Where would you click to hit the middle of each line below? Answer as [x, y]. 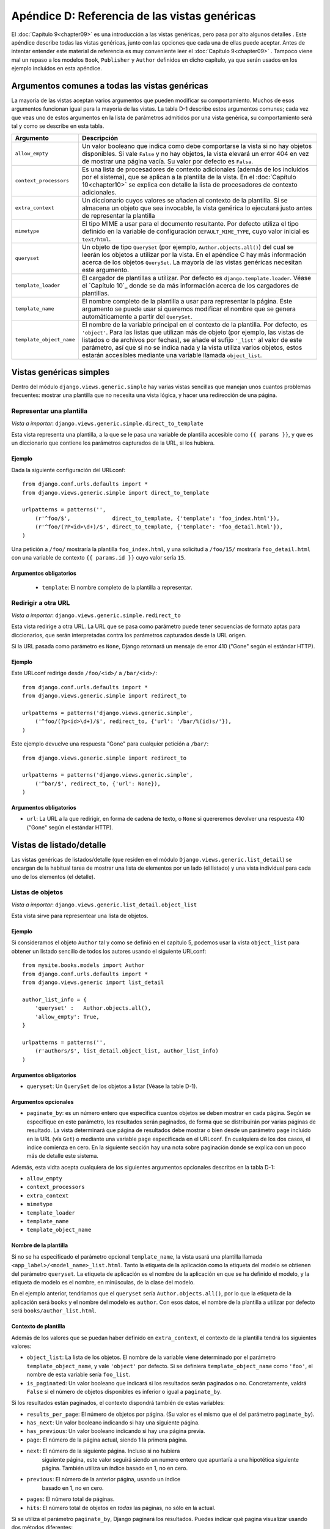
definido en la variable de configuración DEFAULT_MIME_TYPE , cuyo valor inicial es [196, 231]
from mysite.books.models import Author [83, 965]
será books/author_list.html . [54, 1311]
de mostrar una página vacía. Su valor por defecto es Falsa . [167, 161]
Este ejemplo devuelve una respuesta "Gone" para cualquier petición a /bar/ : [110, 744]
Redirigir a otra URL [41, 603]
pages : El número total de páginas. [71, 1499]
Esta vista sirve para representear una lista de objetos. [80, 916]
